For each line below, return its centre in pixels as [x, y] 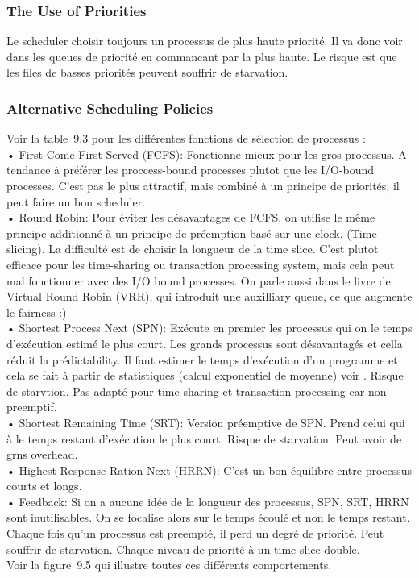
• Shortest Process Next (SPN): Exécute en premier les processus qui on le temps [209, 328]
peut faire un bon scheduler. [76, 201]
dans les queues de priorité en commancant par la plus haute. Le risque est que [202, 56]
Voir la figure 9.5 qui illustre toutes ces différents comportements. [169, 565]
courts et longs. [44, 486]
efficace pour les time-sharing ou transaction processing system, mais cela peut [201, 264]
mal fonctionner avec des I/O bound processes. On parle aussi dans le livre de [199, 280]
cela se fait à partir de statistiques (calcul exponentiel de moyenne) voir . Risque [205, 375]
